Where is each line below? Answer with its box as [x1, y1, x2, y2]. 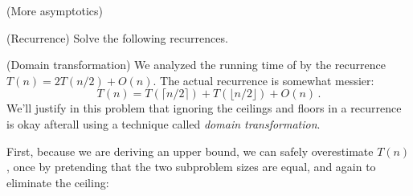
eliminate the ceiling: [6, 174, 109, 190]
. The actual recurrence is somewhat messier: [153, 71, 374, 88]
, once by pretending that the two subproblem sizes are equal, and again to [6, 158, 376, 175]
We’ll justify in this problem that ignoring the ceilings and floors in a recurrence [6, 100, 402, 116]
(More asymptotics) [6, 2, 103, 18]
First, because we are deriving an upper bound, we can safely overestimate [6, 142, 374, 159]
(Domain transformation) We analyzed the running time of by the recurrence [6, 56, 386, 73]
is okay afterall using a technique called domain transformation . [6, 115, 321, 132]
